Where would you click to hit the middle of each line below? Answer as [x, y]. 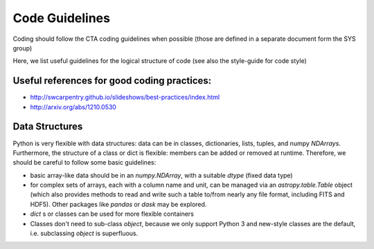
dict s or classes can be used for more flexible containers [112, 214]
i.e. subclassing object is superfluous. [84, 233]
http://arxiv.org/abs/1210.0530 [73, 107]
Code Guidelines [62, 18]
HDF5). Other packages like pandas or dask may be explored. [118, 204]
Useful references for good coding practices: [112, 81]
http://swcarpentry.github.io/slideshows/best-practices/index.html [125, 98]
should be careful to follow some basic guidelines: [84, 163]
